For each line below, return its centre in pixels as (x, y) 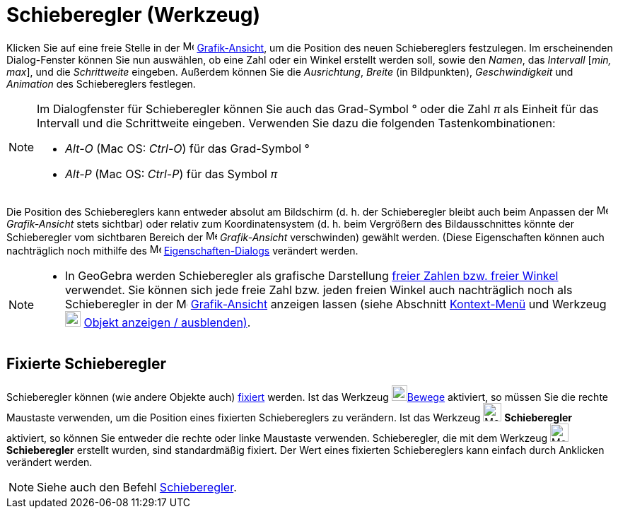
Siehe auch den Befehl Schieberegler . (137, 487)
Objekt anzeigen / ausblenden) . (167, 322)
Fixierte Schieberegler (87, 364)
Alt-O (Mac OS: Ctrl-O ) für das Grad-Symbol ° (187, 148)
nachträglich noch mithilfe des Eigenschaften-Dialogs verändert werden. (182, 250)
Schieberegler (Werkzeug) (134, 15)
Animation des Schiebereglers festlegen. (101, 83)
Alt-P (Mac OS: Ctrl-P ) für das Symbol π (171, 174)
